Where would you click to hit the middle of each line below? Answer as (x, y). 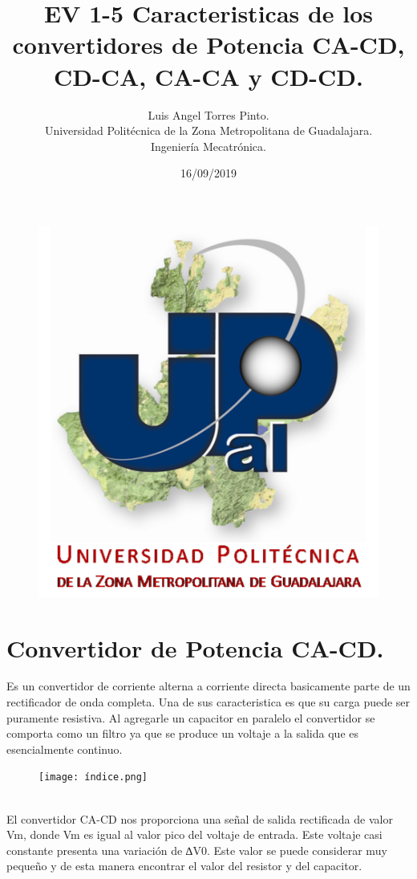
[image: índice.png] (93, 777)
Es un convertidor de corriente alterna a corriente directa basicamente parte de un (208, 686)
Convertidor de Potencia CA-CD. (195, 647)
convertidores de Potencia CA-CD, (208, 45)
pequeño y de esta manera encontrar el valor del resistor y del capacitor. (184, 866)
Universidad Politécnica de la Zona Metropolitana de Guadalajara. (208, 130)
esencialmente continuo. (65, 749)
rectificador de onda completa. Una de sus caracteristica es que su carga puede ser (208, 702)
